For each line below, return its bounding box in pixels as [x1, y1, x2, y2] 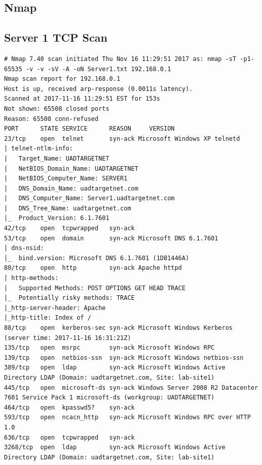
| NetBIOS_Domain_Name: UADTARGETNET [4, 165, 138, 172]
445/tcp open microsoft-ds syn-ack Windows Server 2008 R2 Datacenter [4, 384, 258, 391]
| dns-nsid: [4, 244, 44, 252]
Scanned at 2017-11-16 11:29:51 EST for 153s [4, 95, 160, 103]
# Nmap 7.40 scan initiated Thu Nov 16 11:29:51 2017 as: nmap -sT [4, 55, 237, 63]
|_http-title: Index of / [4, 314, 91, 322]
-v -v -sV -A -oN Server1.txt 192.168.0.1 [25, 65, 171, 73]
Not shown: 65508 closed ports [4, 105, 109, 112]
